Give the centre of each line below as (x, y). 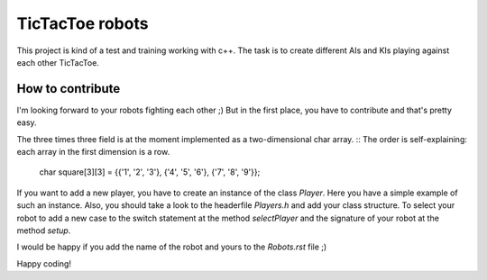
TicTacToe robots (83, 23)
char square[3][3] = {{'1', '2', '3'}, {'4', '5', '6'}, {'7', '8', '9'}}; (150, 172)
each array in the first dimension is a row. (93, 152)
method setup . (44, 230)
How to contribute (69, 89)
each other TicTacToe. (58, 62)
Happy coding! (44, 263)
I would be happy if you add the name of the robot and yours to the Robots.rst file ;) (172, 247)
